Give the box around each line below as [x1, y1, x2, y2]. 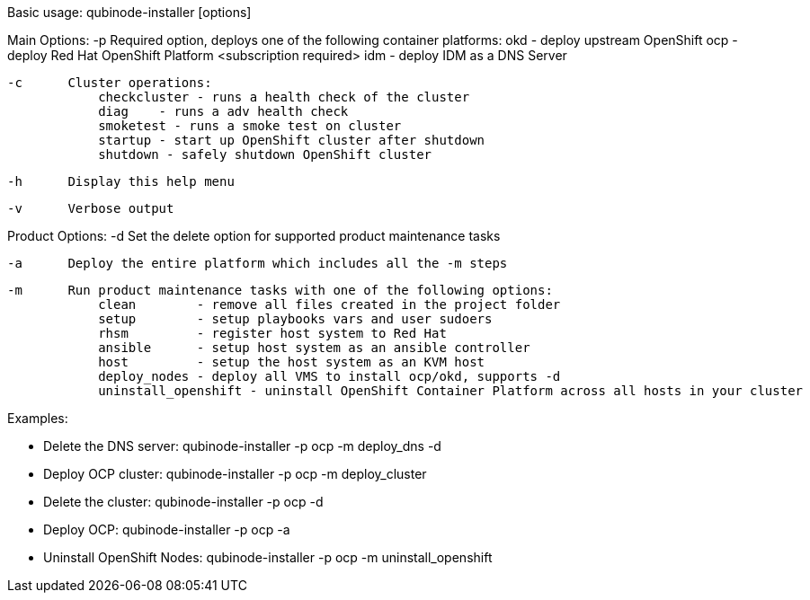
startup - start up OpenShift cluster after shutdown [98, 133, 485, 147]
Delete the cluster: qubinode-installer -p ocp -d [43, 494, 324, 509]
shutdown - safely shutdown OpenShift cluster [98, 147, 432, 162]
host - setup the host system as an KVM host [98, 355, 485, 369]
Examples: [7, 410, 68, 426]
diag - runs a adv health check [98, 104, 349, 119]
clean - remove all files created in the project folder [98, 297, 561, 312]
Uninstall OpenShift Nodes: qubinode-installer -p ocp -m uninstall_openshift [43, 550, 493, 565]
